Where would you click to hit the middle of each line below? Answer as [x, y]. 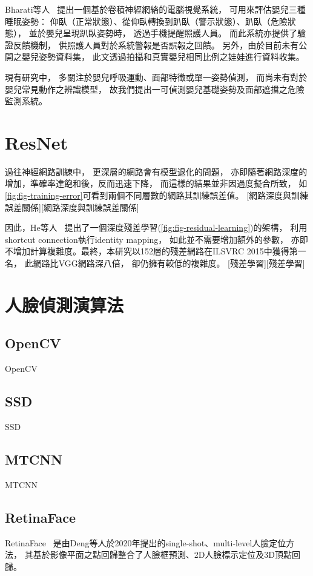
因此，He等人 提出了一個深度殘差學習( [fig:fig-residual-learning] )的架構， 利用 [156, 227]
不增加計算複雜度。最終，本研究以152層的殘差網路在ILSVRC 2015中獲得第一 [156, 251]
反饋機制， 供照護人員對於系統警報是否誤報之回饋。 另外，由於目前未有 [156, 45]
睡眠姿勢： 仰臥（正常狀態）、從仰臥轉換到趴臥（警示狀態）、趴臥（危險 [146, 21]
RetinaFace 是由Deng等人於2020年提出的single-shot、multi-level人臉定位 [146, 542]
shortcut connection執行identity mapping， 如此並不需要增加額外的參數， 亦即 [156, 239]
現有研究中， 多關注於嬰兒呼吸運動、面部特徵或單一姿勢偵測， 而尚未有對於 [156, 77]
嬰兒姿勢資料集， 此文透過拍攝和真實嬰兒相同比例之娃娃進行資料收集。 [163, 57]
